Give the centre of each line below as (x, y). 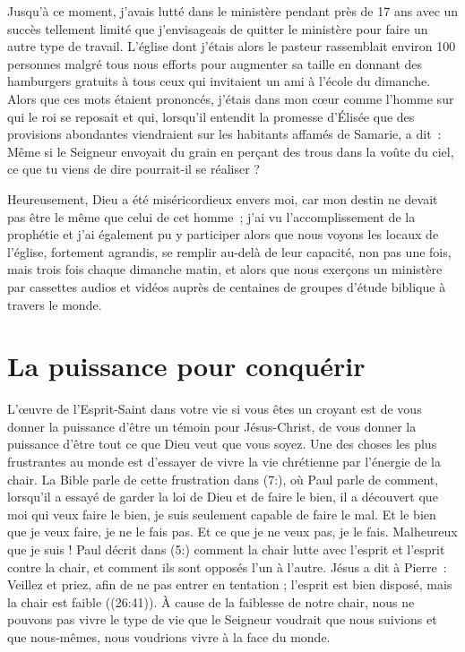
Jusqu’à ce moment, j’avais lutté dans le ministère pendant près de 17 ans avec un (233, 11)
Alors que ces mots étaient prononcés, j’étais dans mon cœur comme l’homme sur (231, 98)
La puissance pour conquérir (186, 366)
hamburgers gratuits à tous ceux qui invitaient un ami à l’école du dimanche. (219, 81)
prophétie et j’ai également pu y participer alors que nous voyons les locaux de (223, 234)
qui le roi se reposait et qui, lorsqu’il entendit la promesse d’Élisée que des (211, 116)
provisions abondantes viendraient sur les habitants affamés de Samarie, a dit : (224, 134)
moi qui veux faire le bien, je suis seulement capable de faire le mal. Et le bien (222, 514)
